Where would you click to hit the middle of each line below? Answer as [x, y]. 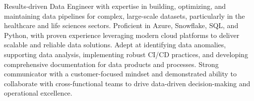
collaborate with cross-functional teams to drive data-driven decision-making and [127, 83]
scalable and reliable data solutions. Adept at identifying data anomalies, [115, 45]
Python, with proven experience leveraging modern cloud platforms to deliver [122, 35]
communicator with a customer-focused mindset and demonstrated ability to [121, 74]
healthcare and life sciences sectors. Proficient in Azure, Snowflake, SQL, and [121, 25]
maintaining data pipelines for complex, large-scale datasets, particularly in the [125, 16]
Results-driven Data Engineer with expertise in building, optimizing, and [115, 6]
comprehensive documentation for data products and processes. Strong [111, 64]
